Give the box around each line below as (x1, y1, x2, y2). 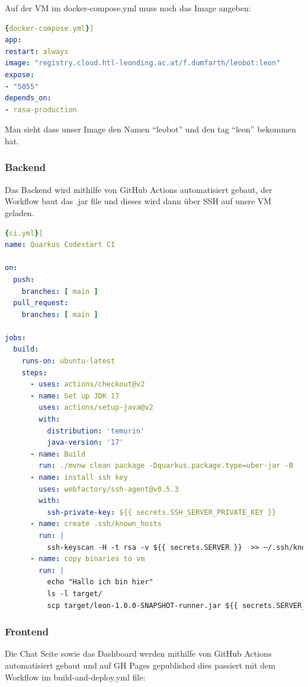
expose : (5, 70, 35, 79)
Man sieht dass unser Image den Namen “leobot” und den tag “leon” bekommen (5, 123, 296, 135)
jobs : (5, 333, 26, 342)
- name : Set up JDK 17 (30, 391, 120, 400)
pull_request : (13, 299, 69, 308)
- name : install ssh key (30, 473, 128, 482)
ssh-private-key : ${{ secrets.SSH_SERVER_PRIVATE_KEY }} (47, 508, 277, 517)
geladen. (5, 206, 34, 219)
